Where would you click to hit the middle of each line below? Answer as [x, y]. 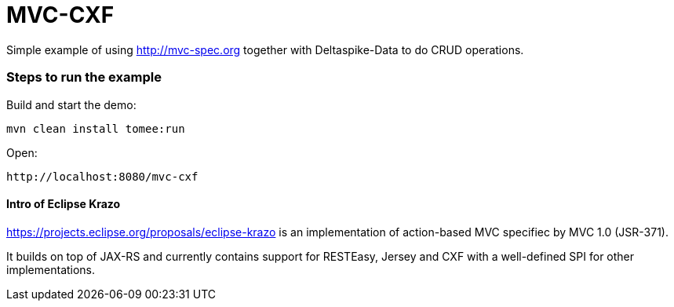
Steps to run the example [84, 77]
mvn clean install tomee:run [96, 128]
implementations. [51, 269]
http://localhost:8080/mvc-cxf [102, 176]
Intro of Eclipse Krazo [64, 204]
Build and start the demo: [71, 104]
